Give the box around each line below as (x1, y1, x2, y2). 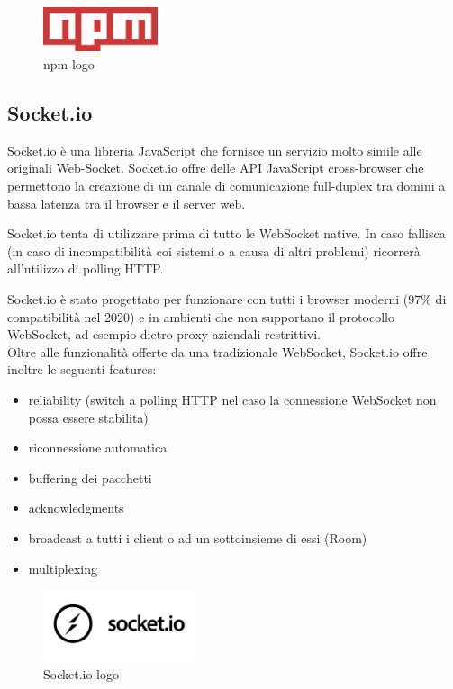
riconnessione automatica (28, 438, 168, 457)
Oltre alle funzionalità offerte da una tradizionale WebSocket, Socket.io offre (7, 342, 428, 361)
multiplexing (28, 559, 98, 577)
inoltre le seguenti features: (7, 360, 157, 379)
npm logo (43, 55, 95, 74)
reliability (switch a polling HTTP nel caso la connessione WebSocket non (28, 389, 437, 408)
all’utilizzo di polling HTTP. (7, 259, 164, 278)
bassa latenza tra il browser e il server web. (7, 193, 246, 212)
